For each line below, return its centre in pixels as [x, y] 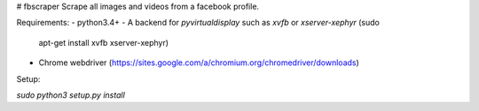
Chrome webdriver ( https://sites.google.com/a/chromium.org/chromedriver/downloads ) [199, 63]
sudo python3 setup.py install [71, 95]
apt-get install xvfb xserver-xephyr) [103, 42]
